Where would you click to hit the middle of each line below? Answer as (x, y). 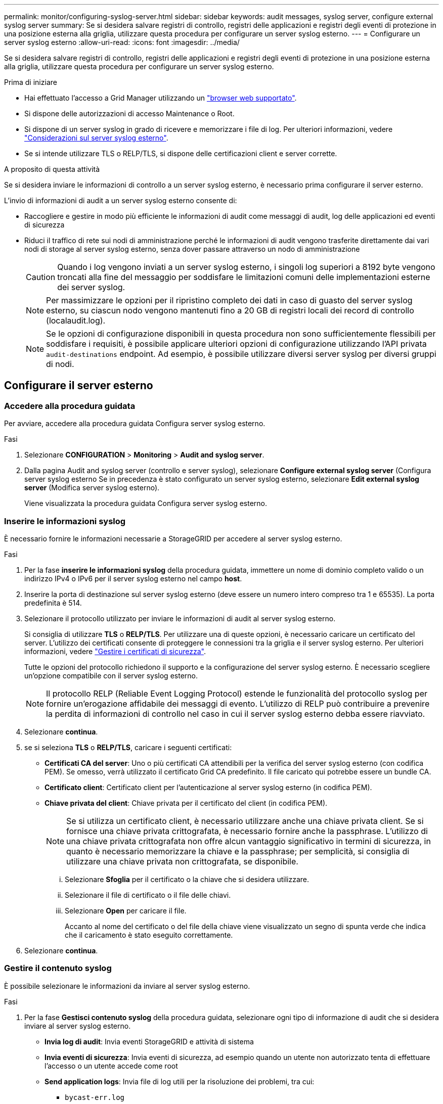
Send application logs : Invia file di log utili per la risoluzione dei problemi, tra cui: (180, 1081)
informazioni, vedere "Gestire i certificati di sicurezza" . (115, 651)
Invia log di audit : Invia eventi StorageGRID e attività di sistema (149, 1041)
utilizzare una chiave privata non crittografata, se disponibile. (182, 861)
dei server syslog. (91, 287)
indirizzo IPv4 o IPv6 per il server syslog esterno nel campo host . (133, 578)
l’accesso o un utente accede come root (111, 1066)
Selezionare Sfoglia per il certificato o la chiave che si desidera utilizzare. (187, 879)
